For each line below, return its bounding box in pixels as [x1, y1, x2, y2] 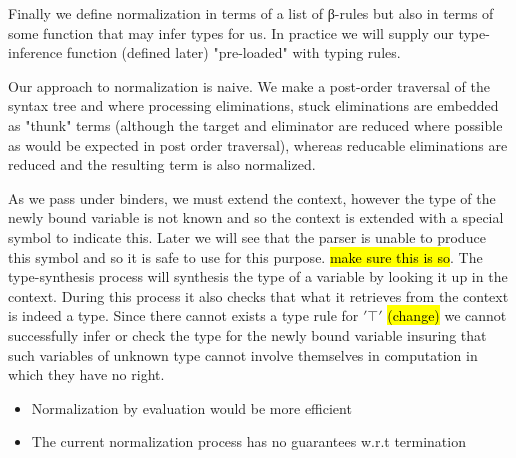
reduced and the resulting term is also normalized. [8, 154, 316, 175]
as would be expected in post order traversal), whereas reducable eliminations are [8, 134, 508, 155]
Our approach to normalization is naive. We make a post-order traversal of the [8, 75, 490, 96]
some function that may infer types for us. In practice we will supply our [8, 22, 454, 43]
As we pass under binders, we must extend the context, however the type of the [8, 187, 496, 208]
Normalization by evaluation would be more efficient [31, 397, 352, 418]
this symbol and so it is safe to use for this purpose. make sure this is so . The [8, 246, 483, 267]
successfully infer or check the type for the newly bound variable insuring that [8, 324, 487, 345]
